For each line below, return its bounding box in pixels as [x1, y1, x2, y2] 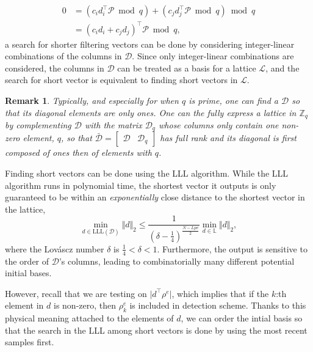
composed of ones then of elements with [5, 146, 152, 159]
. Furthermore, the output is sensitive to [157, 242, 308, 255]
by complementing [5, 118, 71, 131]
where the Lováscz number [5, 242, 104, 255]
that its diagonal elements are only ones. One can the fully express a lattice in [5, 106, 297, 119]
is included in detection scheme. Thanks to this [129, 299, 306, 312]
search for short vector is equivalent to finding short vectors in [5, 73, 238, 86]
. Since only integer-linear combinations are [132, 50, 294, 62]
